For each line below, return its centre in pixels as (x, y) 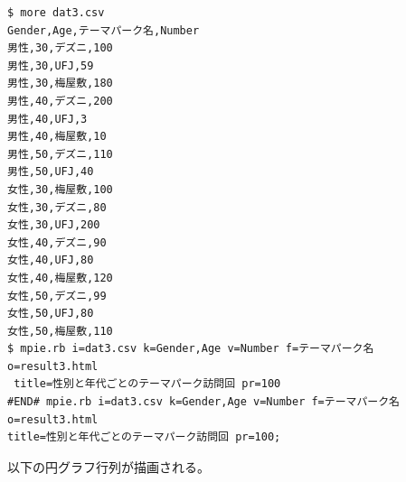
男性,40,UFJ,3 (47, 119)
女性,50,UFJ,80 (51, 314)
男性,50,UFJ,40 (51, 172)
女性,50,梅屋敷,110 (60, 331)
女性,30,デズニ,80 (57, 207)
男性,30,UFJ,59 (51, 65)
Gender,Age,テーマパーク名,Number (104, 30)
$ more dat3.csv (56, 13)
